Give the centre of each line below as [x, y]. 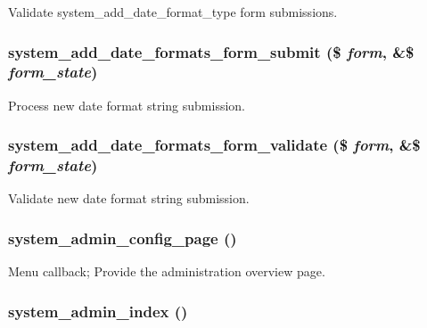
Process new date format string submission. [127, 105]
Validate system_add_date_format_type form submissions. [173, 12]
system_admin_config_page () [123, 238]
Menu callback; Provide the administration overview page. [167, 271]
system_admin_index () [98, 311]
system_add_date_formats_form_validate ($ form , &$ [214, 145]
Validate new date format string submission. [129, 198]
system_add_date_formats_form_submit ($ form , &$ [211, 51]
